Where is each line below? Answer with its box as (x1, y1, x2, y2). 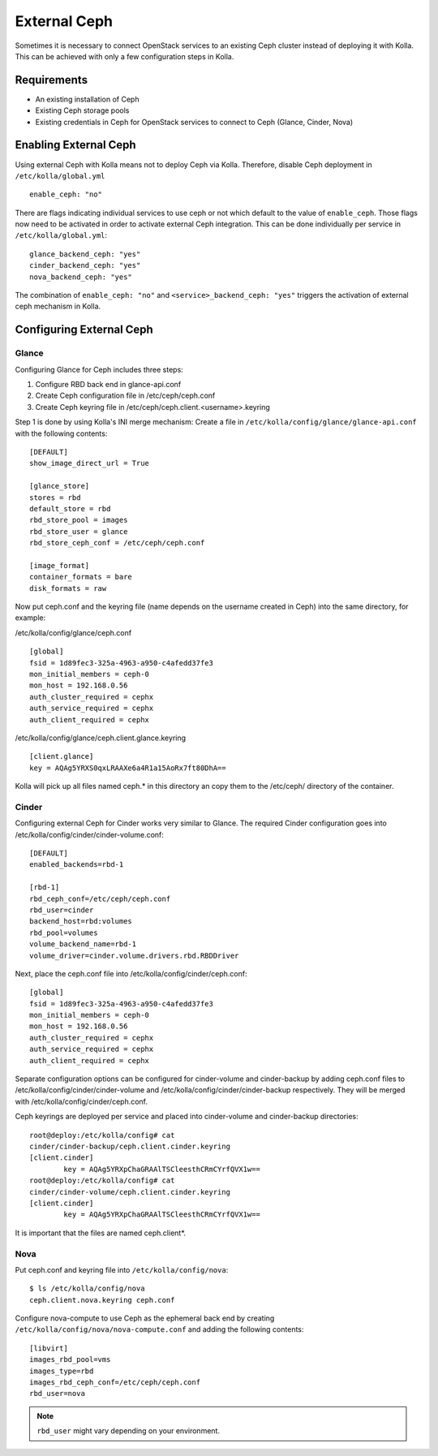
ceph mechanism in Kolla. (15, 301, 101, 312)
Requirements (15, 73, 88, 87)
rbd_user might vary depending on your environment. (36, 1426, 221, 1436)
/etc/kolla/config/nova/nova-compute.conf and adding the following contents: (15, 1325, 304, 1334)
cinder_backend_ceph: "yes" (29, 261, 141, 270)
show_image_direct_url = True (29, 459, 150, 468)
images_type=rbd (29, 1366, 94, 1376)
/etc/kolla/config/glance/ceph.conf (15, 627, 132, 637)
